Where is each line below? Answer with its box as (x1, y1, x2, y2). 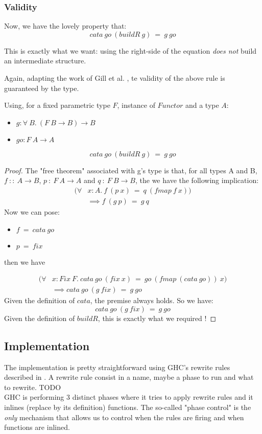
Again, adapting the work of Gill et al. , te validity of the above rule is (4, 73, 225, 83)
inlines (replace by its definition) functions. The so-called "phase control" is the (4, 402, 251, 413)
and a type (185, 100, 219, 110)
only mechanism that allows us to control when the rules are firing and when (4, 412, 244, 422)
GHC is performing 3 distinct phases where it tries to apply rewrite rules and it (4, 392, 253, 402)
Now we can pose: (4, 207, 60, 217)
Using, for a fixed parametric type (4, 100, 110, 110)
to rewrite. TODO (4, 381, 61, 392)
